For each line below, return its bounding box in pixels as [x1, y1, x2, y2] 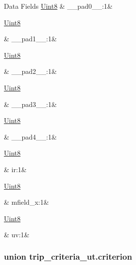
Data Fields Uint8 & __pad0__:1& [4, 1, 113, 11]
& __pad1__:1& [4, 34, 57, 44]
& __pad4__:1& [4, 131, 57, 141]
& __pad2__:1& [4, 66, 57, 76]
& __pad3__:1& [4, 99, 57, 109]
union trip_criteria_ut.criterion [4, 250, 132, 262]
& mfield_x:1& [4, 197, 49, 207]
